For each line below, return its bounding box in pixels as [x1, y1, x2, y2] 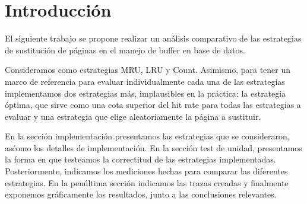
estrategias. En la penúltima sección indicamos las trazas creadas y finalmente [5, 176, 289, 189]
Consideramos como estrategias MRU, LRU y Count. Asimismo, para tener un [5, 63, 291, 76]
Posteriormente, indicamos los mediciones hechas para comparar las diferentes [5, 165, 288, 177]
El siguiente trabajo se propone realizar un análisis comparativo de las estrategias [5, 32, 302, 44]
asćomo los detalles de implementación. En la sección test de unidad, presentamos [5, 141, 302, 154]
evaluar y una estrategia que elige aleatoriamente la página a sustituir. [5, 110, 261, 122]
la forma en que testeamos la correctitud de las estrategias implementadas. [5, 153, 276, 165]
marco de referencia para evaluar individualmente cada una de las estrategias [5, 75, 285, 87]
